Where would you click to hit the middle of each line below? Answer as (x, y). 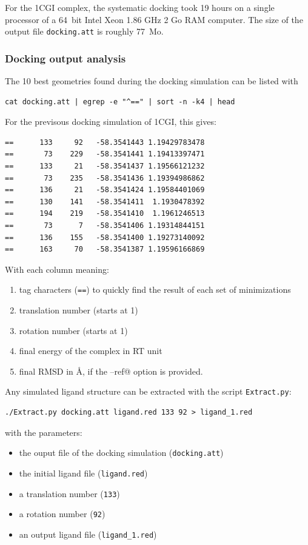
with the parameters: (44, 432)
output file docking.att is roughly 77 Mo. (84, 31)
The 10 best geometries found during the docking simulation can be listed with (152, 81)
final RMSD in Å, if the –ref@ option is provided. (111, 371)
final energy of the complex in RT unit (91, 351)
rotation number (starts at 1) (73, 330)
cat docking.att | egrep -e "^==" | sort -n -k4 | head (120, 102)
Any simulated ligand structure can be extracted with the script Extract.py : (148, 391)
